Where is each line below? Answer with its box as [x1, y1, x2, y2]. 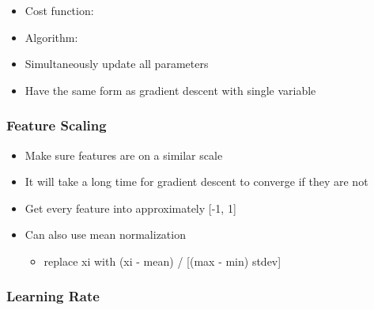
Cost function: [25, 2, 94, 18]
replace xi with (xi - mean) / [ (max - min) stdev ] [43, 252, 281, 269]
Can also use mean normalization [25, 226, 186, 243]
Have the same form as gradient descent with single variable [25, 81, 316, 98]
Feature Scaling [6, 115, 107, 135]
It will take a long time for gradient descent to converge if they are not [25, 173, 368, 190]
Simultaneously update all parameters [25, 55, 209, 72]
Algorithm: [25, 28, 78, 45]
